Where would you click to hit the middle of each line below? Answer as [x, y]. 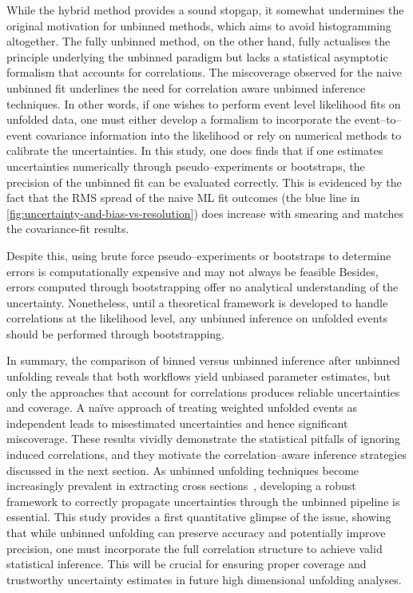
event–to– [378, 119]
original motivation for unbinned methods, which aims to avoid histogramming [199, 25]
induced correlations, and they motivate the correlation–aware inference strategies [206, 455]
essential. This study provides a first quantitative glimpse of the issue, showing [199, 517]
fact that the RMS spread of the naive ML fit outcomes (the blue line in [183, 198]
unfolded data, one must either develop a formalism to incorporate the [179, 119]
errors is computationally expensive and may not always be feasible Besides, [193, 271]
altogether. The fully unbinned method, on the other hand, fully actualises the [199, 41]
